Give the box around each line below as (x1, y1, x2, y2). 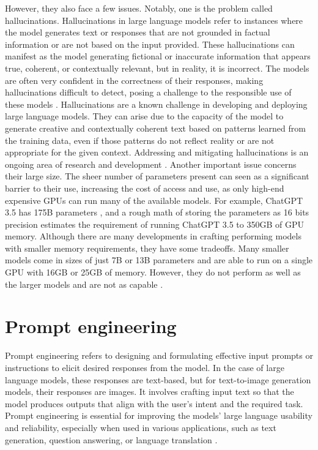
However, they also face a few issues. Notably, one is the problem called (5, 2, 273, 14)
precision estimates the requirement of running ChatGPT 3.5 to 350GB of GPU (5, 217, 304, 230)
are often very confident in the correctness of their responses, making (5, 73, 264, 86)
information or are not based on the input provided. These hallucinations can (5, 37, 295, 50)
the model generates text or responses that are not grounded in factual (5, 26, 270, 39)
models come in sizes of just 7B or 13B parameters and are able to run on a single (5, 253, 313, 266)
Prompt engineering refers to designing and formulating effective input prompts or (5, 349, 313, 362)
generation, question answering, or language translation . (5, 433, 218, 446)
